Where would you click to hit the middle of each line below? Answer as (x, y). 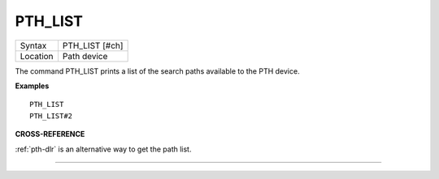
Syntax (33, 45)
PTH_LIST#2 (51, 116)
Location (37, 56)
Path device (85, 56)
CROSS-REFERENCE (50, 134)
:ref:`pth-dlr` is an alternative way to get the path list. (103, 149)
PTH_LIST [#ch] (93, 45)
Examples (32, 86)
